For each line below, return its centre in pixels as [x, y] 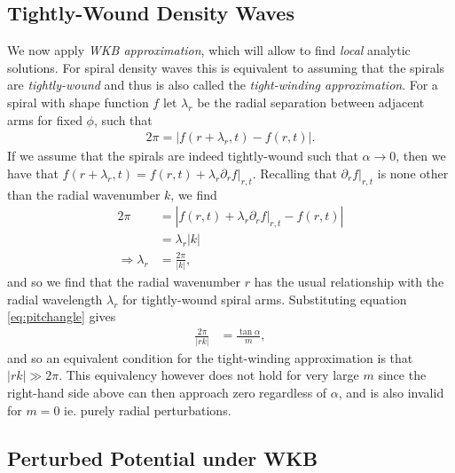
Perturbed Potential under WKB [163, 457]
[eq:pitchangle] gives [62, 316]
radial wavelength [55, 299]
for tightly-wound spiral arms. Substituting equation [265, 299]
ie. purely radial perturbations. [148, 410]
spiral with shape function [78, 102]
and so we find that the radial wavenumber [124, 282]
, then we [421, 156]
